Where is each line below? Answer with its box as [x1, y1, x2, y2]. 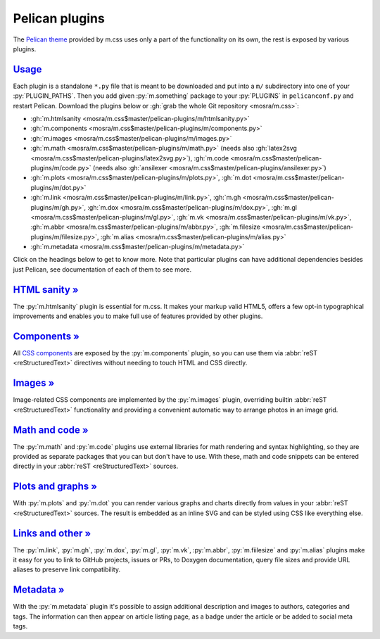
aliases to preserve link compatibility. [13, 565, 121, 574]
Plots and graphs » [13, 481, 98, 493]
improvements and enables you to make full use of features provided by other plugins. [13, 312, 263, 320]
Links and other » [13, 527, 91, 539]
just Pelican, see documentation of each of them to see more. [13, 265, 192, 274]
